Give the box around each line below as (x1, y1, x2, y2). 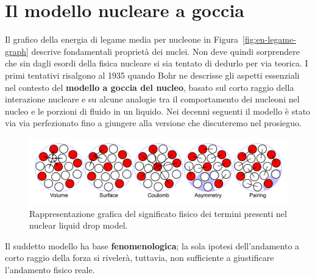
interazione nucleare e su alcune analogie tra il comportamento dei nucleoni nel (5, 93, 300, 105)
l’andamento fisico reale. (5, 263, 95, 276)
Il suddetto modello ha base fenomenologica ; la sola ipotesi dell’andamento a (5, 239, 300, 252)
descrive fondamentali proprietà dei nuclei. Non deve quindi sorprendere (31, 45, 300, 57)
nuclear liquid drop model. (29, 219, 128, 232)
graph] (5, 45, 29, 57)
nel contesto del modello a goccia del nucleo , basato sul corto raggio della (5, 80, 294, 93)
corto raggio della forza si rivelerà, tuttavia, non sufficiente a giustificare (5, 251, 274, 264)
